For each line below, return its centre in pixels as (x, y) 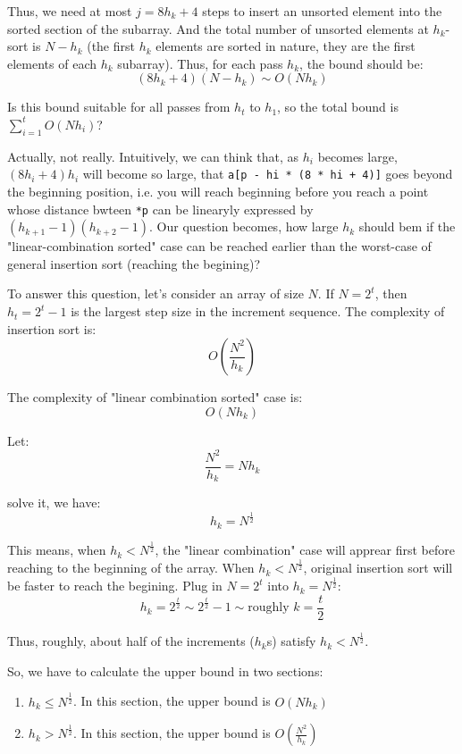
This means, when (57, 550)
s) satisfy (291, 641)
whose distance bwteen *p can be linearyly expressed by (160, 209)
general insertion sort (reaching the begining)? (134, 263)
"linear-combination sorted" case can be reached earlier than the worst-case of (219, 246)
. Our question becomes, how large (244, 226)
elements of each (52, 63)
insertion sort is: (52, 328)
